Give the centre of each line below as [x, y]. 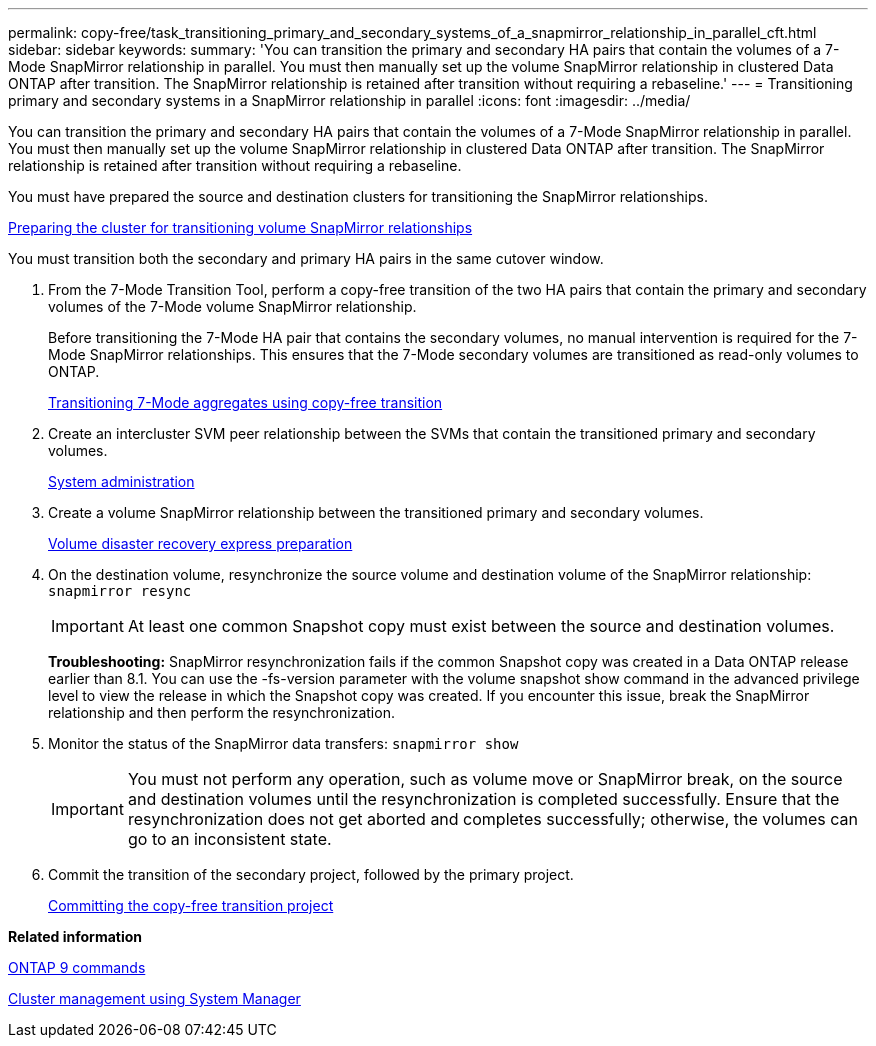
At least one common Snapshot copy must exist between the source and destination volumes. [481, 626]
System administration [121, 481]
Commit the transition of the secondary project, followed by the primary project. [311, 874]
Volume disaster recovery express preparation [200, 543]
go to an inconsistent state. [229, 839]
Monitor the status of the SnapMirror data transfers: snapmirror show [283, 743]
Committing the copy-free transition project [191, 905]
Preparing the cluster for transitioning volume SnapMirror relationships [240, 227]
